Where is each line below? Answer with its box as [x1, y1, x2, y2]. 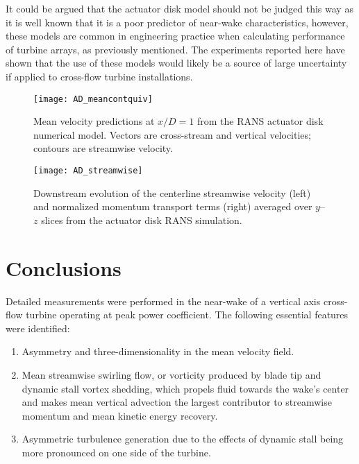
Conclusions [6, 253, 122, 282]
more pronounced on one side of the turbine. [22, 445, 211, 459]
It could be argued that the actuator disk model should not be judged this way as [6, 1, 353, 15]
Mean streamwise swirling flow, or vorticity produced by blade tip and [22, 367, 322, 381]
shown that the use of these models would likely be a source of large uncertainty [6, 55, 347, 70]
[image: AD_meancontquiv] [33, 94, 153, 104]
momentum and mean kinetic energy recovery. [22, 408, 218, 422]
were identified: [6, 320, 70, 335]
